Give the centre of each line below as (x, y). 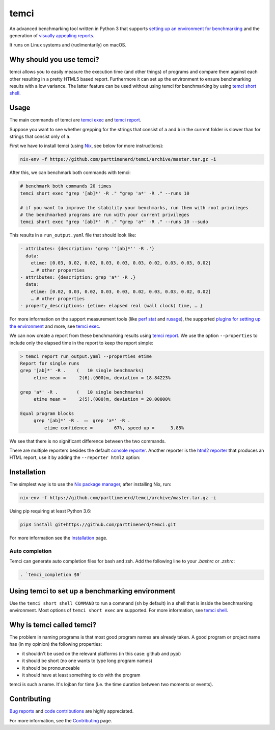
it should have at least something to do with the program (81, 675)
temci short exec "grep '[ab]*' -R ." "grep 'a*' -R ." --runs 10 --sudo (114, 222)
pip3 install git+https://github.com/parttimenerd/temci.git (98, 525)
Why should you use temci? (54, 59)
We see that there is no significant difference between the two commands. (88, 441)
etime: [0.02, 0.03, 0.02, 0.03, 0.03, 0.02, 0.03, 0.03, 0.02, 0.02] (121, 291)
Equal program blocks (47, 413)
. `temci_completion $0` (51, 575)
